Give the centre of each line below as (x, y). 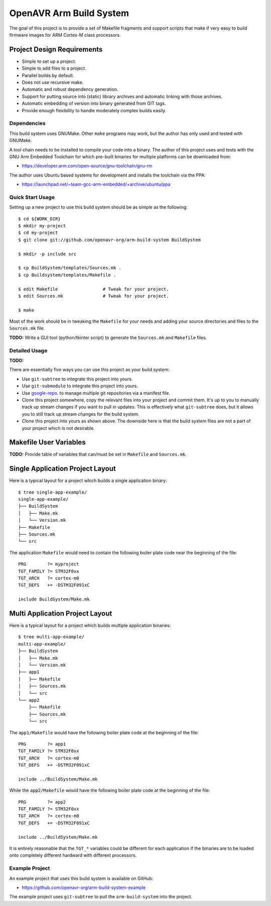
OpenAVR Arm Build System (69, 13)
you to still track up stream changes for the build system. (81, 414)
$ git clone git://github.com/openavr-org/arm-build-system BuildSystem (109, 240)
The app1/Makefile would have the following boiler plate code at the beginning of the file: (104, 732)
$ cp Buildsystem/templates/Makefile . (67, 275)
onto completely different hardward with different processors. (73, 855)
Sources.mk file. (27, 328)
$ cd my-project (38, 233)
